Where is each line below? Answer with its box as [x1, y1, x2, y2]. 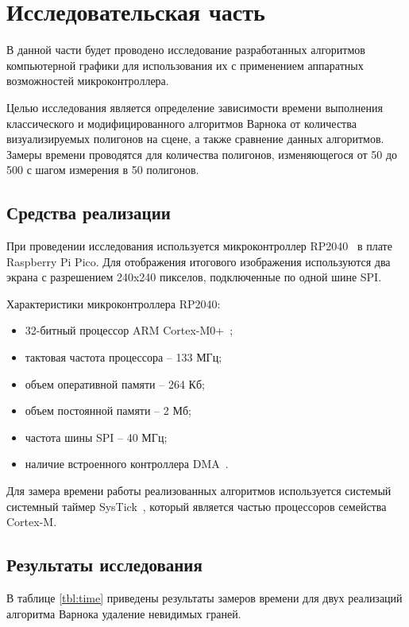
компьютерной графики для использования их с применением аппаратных [6, 56, 364, 73]
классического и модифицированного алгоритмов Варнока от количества [6, 114, 357, 131]
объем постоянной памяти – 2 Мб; [25, 402, 191, 419]
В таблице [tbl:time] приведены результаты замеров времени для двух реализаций [6, 590, 403, 606]
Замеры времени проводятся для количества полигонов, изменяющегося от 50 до [6, 145, 398, 162]
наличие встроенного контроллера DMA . [25, 455, 229, 472]
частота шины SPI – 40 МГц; [25, 428, 168, 445]
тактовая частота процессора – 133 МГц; [25, 349, 222, 366]
